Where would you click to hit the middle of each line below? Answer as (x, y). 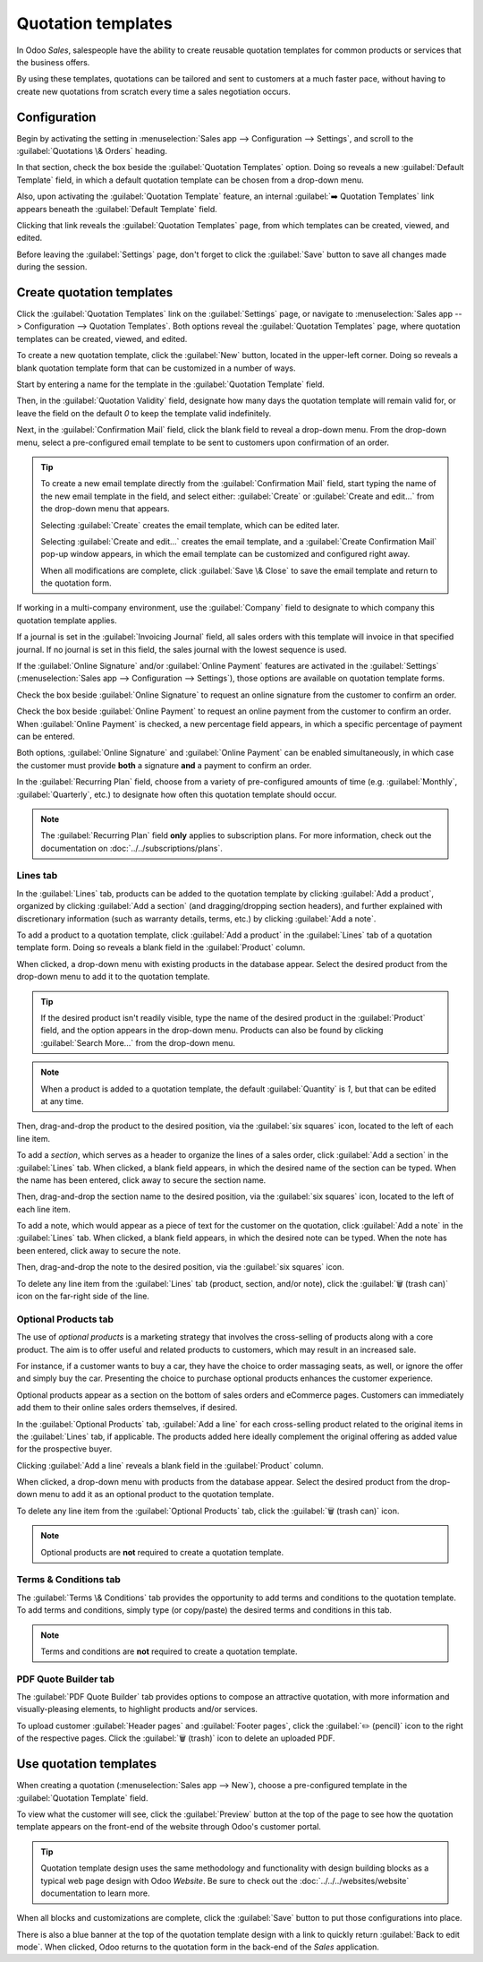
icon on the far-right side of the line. (83, 1296)
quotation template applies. (67, 620)
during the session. (52, 267)
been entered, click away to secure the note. (99, 1250)
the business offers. (53, 62)
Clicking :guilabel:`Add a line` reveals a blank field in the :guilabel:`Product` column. (170, 1465)
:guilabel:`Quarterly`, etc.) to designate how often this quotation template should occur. (177, 794)
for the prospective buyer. (64, 1449)
